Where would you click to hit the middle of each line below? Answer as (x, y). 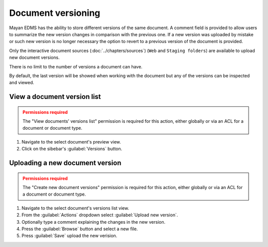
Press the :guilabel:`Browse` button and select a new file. (80, 229)
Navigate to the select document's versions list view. (75, 208)
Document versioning (55, 13)
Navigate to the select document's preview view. (71, 142)
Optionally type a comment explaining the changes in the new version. (94, 222)
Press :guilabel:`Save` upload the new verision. (69, 236)
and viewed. (22, 83)
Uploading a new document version (65, 163)
